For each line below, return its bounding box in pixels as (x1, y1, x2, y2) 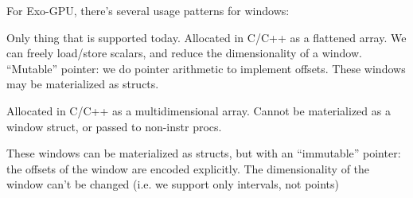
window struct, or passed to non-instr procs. (6, 118, 222, 134)
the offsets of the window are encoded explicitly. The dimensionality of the (6, 160, 370, 177)
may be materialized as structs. (6, 76, 159, 92)
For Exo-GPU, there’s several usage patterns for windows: (6, 2, 290, 18)
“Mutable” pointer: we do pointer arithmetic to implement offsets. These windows (6, 60, 406, 76)
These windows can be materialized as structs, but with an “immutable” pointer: (6, 145, 401, 161)
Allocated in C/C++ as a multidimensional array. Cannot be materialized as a (6, 102, 391, 118)
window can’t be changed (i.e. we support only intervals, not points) (6, 176, 339, 192)
